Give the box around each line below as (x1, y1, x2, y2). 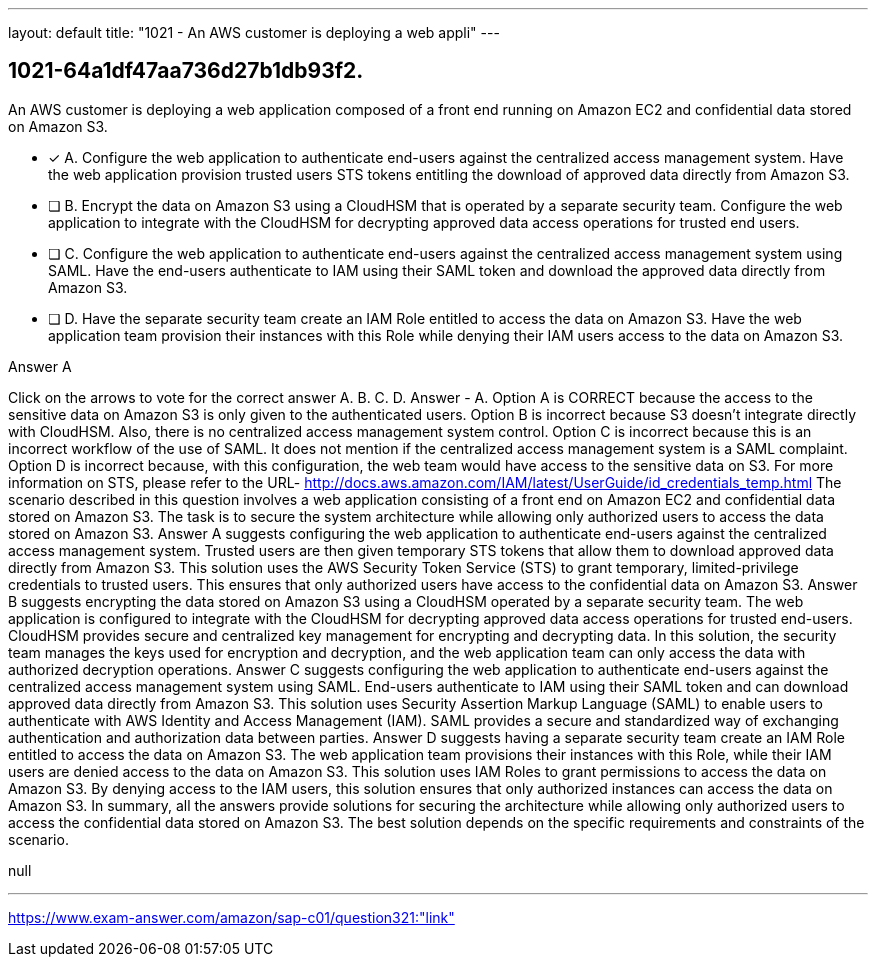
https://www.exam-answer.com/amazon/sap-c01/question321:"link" (8, 908, 455, 926)
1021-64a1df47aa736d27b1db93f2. (8, 58, 364, 84)
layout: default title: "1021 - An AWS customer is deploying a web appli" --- (8, 24, 500, 41)
